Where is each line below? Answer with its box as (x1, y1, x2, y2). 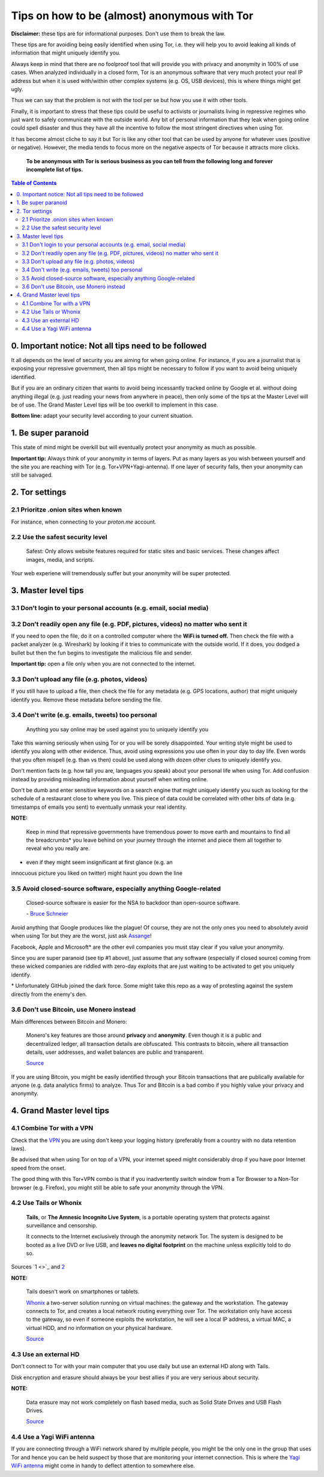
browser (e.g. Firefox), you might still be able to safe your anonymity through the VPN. (11, 1183, 224, 1191)
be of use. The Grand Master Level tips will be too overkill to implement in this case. (11, 401, 218, 408)
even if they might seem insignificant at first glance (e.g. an (26, 859, 173, 866)
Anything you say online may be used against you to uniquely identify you (26, 725, 209, 732)
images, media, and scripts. (26, 556, 95, 563)
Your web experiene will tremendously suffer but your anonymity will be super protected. (11, 570, 231, 577)
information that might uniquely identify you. (11, 49, 121, 56)
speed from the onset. (11, 1164, 66, 1171)
